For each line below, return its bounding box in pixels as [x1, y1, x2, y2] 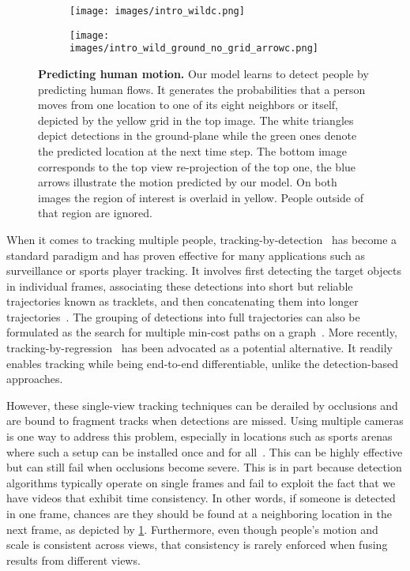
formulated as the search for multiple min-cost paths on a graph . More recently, [6, 324, 397, 340]
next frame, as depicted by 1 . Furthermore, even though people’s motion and [6, 520, 378, 537]
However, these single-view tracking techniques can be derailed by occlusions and [6, 396, 398, 413]
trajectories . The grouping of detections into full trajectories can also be [6, 308, 360, 325]
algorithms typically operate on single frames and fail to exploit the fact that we [6, 474, 396, 490]
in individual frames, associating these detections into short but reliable [6, 277, 353, 294]
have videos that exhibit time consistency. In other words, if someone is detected [6, 490, 396, 506]
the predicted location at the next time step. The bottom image [38, 142, 347, 159]
